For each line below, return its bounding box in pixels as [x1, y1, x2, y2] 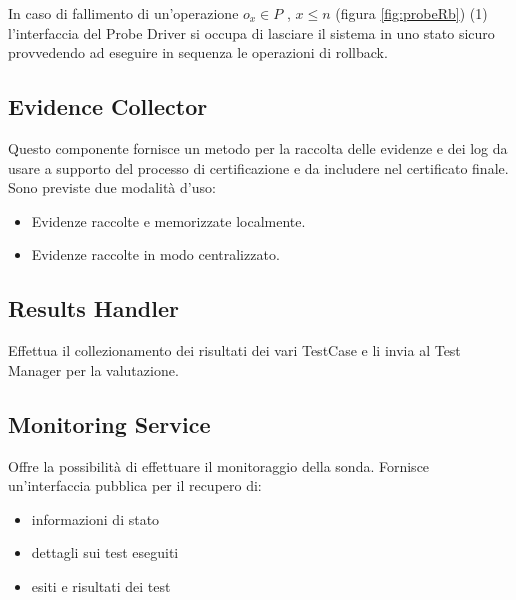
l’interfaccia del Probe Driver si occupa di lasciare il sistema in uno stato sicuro [8, 22, 495, 43]
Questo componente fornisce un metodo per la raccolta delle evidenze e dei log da [8, 137, 508, 158]
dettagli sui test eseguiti [31, 542, 179, 563]
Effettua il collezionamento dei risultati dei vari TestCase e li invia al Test [8, 340, 461, 361]
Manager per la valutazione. [8, 359, 179, 380]
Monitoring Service [8, 408, 211, 439]
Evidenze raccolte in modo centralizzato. [31, 244, 280, 265]
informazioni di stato [31, 508, 160, 529]
